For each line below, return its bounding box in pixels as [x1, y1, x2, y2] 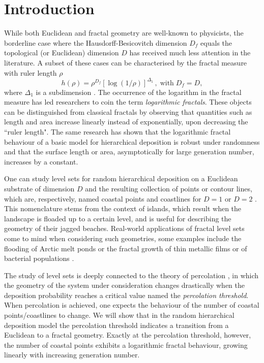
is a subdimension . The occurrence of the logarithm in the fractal [36, 86, 242, 97]
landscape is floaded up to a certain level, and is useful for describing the [4, 213, 231, 223]
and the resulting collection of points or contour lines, [85, 183, 252, 193]
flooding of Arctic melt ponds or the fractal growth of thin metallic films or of [4, 243, 247, 253]
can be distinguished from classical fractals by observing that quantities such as [4, 106, 252, 117]
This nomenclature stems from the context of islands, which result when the [4, 203, 242, 214]
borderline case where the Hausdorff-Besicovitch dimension [4, 37, 187, 48]
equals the [200, 37, 232, 48]
